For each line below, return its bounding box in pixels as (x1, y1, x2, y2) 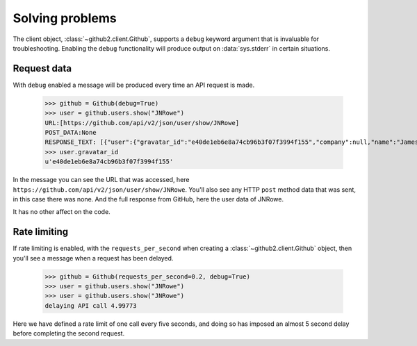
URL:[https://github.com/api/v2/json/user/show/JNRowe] (44, 119, 240, 126)
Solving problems (13, 10, 117, 26)
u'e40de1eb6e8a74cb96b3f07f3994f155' (44, 158, 174, 166)
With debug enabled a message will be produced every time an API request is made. (13, 81, 255, 89)
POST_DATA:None (44, 129, 97, 136)
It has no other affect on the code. (13, 208, 111, 216)
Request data (13, 63, 72, 74)
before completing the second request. (13, 329, 125, 338)
